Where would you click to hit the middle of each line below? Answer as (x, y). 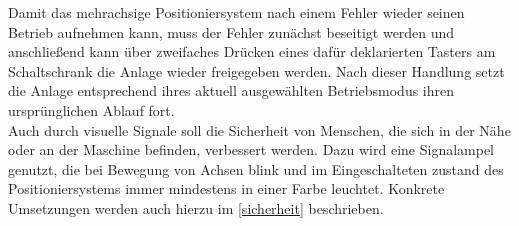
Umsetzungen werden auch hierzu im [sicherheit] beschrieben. (196, 207)
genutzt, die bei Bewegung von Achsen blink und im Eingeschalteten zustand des (256, 168)
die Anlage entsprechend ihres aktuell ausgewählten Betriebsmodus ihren (231, 90)
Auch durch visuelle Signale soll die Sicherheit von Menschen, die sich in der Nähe (259, 129)
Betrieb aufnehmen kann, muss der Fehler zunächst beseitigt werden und (231, 31)
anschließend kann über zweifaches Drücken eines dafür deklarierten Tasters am (252, 51)
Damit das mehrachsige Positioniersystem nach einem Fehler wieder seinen (236, 12)
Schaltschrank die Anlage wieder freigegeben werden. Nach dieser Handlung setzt (256, 70)
